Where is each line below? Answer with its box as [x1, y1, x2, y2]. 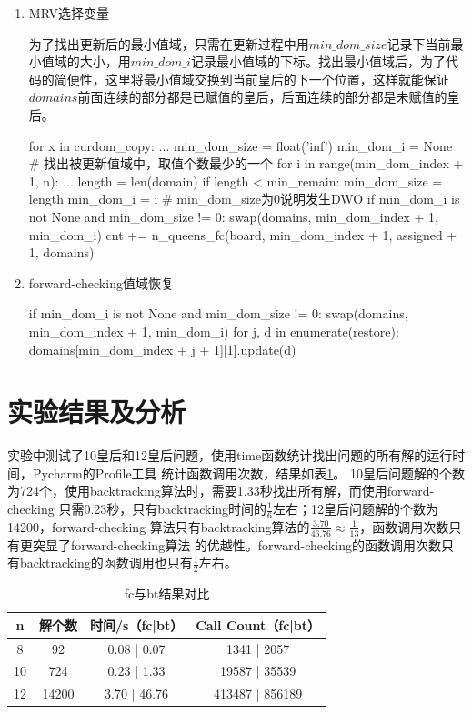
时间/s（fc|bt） [90, 615, 184, 634]
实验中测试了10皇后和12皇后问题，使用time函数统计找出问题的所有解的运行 [7, 446, 453, 465]
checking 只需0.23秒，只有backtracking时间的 [7, 499, 267, 518]
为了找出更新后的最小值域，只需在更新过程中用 [28, 34, 309, 53]
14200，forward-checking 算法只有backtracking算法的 [7, 517, 310, 536]
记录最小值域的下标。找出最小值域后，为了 [190, 52, 446, 71]
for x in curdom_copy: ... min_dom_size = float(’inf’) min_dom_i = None [28, 136, 453, 155]
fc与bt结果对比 [124, 584, 210, 603]
